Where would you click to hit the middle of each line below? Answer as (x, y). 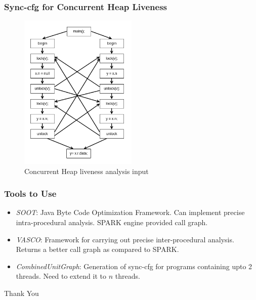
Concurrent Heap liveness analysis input (87, 171)
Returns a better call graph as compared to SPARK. (97, 249)
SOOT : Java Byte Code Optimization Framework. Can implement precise (130, 212)
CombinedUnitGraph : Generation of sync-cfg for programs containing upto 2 (134, 266)
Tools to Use (30, 194)
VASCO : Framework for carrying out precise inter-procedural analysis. (125, 239)
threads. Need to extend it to (61, 276)
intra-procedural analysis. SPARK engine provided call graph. (112, 222)
